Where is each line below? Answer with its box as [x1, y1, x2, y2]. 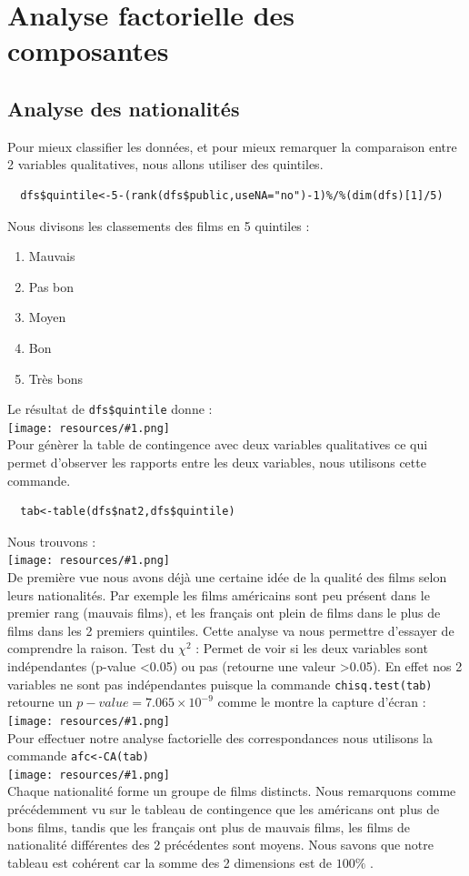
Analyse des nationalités [7, 94, 240, 122]
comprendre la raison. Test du [7, 639, 175, 658]
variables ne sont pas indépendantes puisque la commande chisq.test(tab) [7, 674, 433, 693]
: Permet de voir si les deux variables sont [195, 639, 428, 658]
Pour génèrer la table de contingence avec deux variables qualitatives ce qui [7, 435, 428, 454]
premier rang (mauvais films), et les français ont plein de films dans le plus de [7, 603, 441, 622]
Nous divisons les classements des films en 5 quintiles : [7, 216, 310, 235]
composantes [7, 32, 169, 69]
